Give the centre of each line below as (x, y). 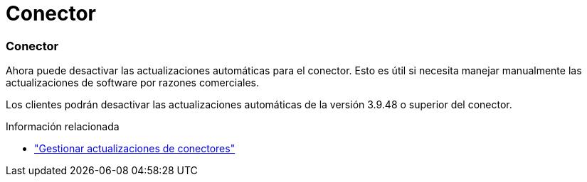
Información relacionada (63, 127)
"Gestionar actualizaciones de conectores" (135, 149)
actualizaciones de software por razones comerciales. (132, 83)
